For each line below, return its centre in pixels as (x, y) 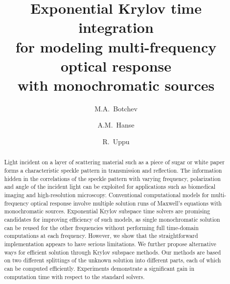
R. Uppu (116, 142)
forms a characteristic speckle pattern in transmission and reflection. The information (113, 170)
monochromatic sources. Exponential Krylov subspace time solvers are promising (107, 211)
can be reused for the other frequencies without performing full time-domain (101, 227)
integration (116, 27)
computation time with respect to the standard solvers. (74, 276)
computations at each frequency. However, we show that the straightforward (101, 236)
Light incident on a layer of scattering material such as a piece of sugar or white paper (114, 162)
